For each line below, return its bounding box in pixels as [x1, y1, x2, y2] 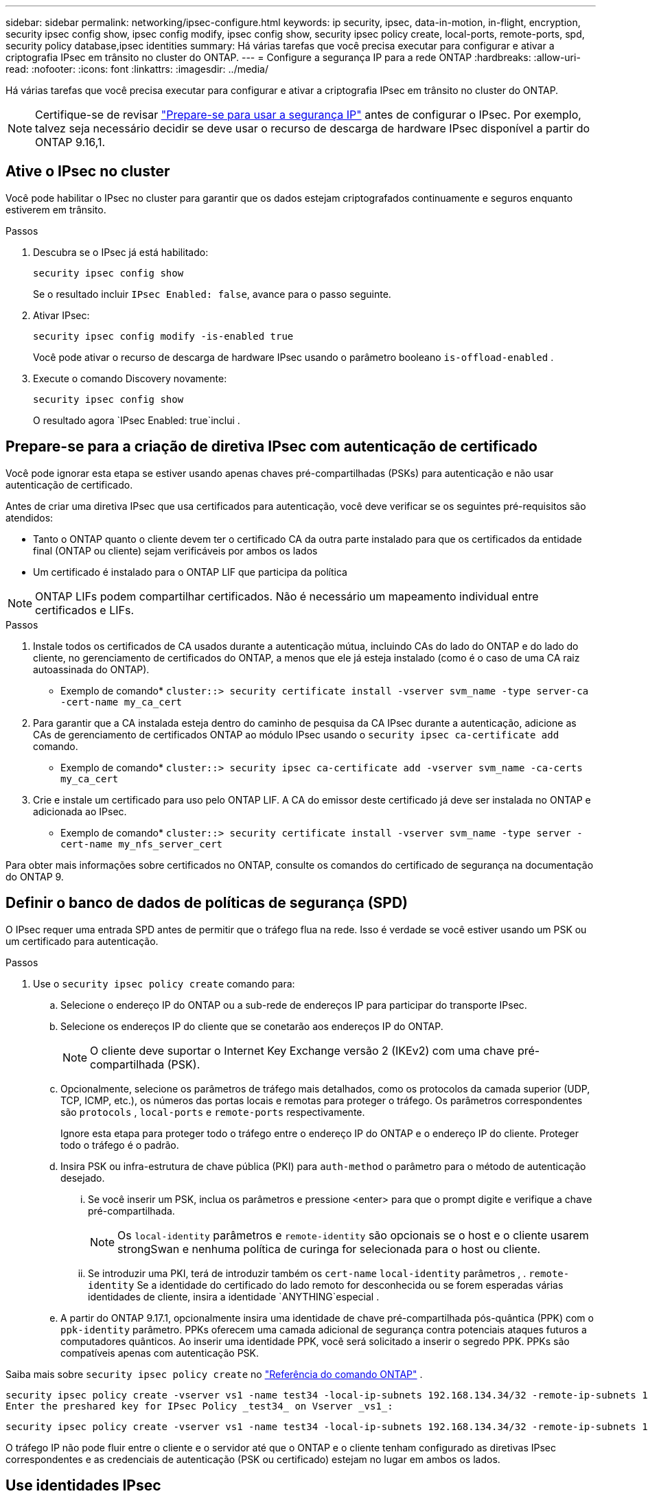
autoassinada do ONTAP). [33, 663, 150, 675]
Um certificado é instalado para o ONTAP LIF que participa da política [33, 565, 347, 578]
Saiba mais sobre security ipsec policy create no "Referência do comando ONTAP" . [5, 1368, 423, 1380]
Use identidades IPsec [5, 1476, 161, 1494]
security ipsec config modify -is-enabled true [33, 330, 294, 342]
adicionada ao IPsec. [33, 805, 127, 817]
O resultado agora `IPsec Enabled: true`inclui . [33, 414, 240, 426]
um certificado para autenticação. [5, 935, 159, 947]
